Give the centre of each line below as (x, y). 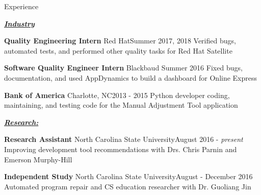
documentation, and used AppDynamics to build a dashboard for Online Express (131, 77)
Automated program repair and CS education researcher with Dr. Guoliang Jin (128, 186)
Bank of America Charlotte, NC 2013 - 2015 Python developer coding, (117, 95)
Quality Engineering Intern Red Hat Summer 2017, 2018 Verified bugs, (120, 41)
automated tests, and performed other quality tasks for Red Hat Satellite (118, 50)
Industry (19, 23)
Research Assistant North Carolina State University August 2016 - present (124, 139)
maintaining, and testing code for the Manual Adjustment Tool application (121, 105)
